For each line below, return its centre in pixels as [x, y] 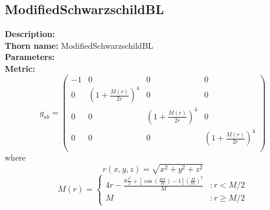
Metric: [20, 68]
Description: [30, 34]
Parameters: [30, 57]
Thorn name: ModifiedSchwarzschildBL [79, 45]
